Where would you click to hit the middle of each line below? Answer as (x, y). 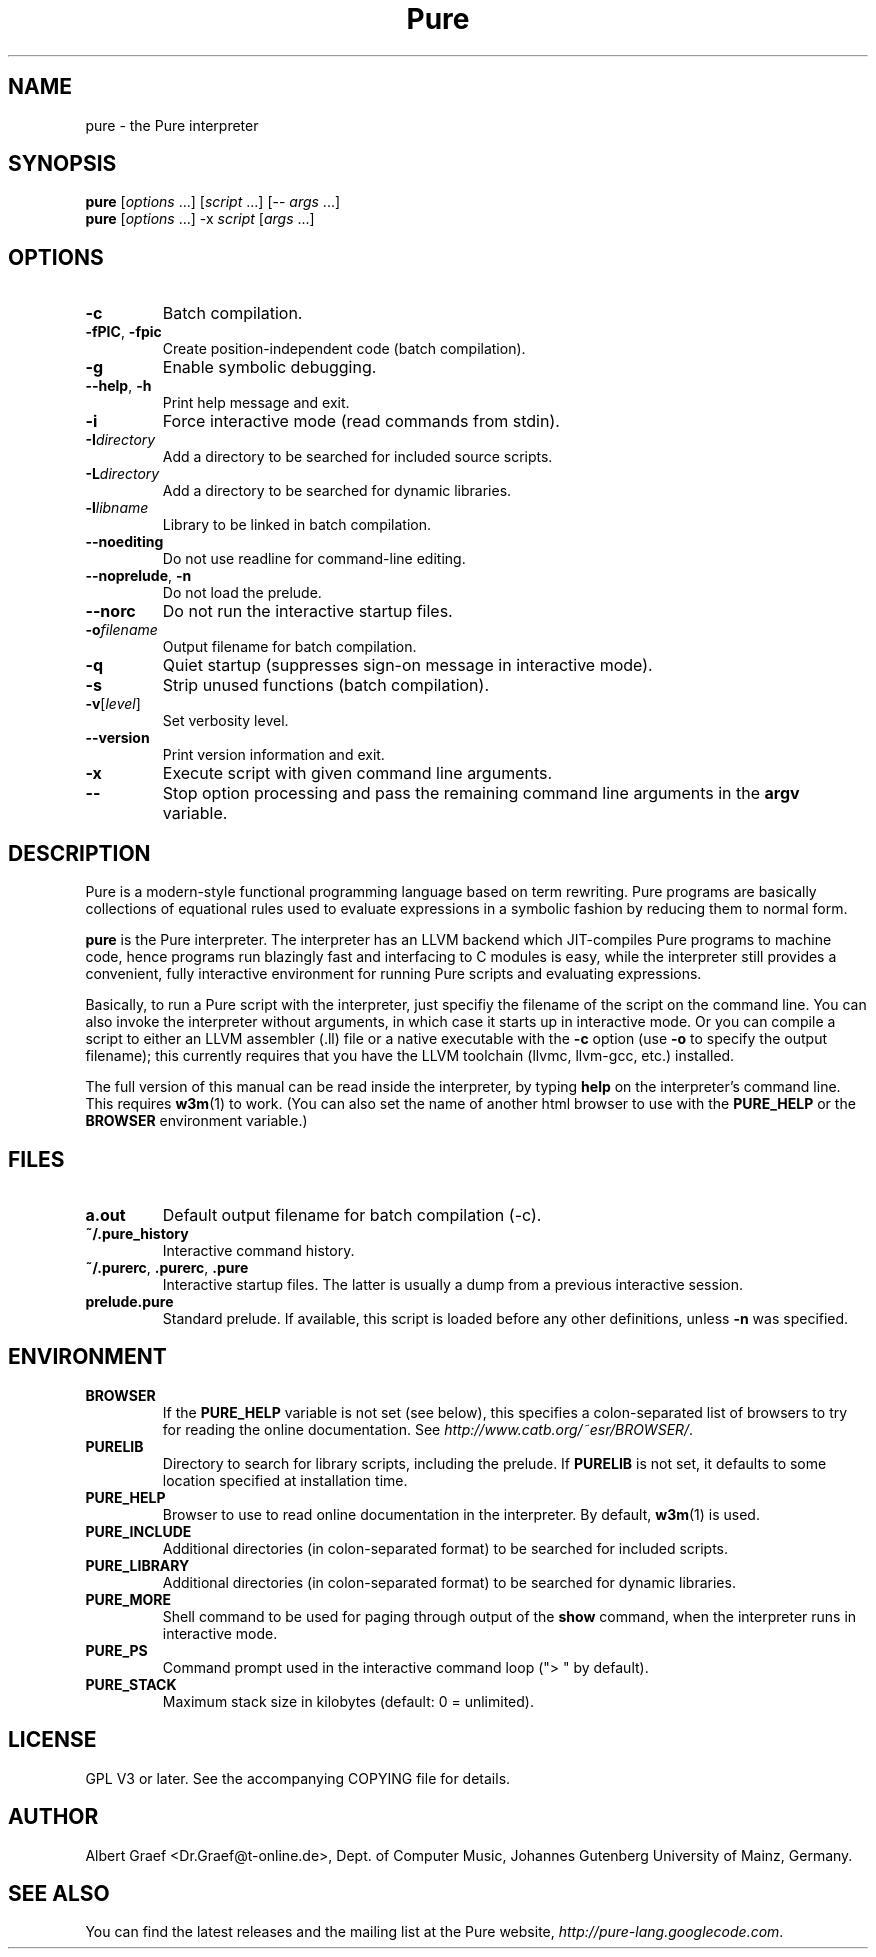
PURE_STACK (131, 1684)
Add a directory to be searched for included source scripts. (357, 457)
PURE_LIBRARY (137, 1565)
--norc (110, 611)
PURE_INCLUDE (138, 1531)
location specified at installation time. (285, 1480)
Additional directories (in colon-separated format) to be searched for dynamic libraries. (449, 1582)
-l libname (117, 508)
